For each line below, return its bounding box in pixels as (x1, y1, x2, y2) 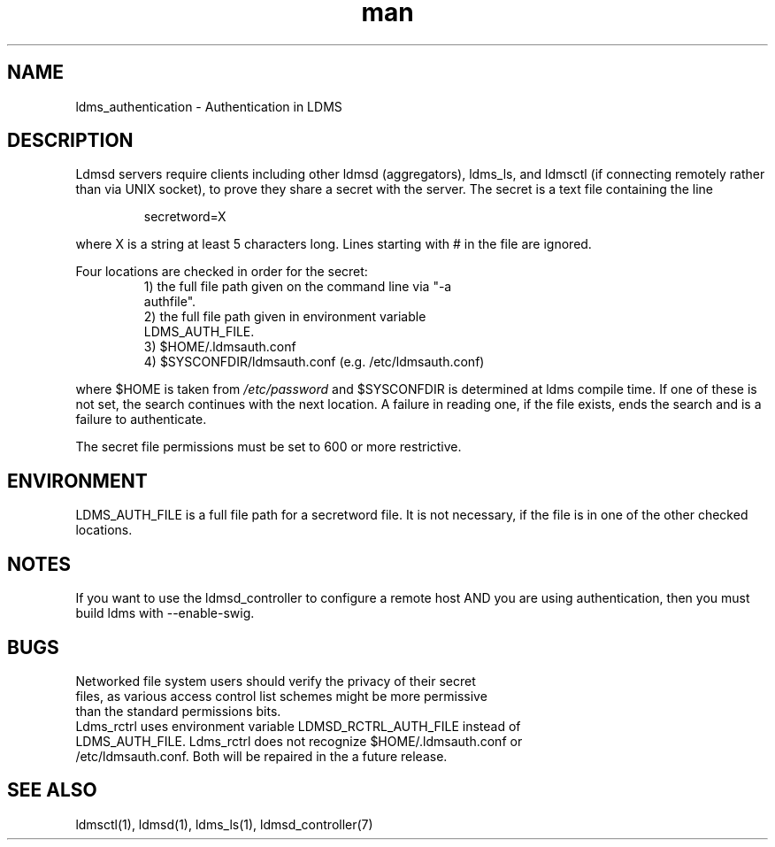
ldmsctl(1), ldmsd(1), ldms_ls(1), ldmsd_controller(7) (75, 816, 373, 832)
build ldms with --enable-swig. (75, 605, 255, 621)
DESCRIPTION (7, 129, 134, 152)
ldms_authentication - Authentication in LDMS (75, 98, 342, 114)
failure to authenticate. (75, 412, 207, 427)
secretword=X (143, 209, 226, 225)
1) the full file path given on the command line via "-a (143, 279, 452, 295)
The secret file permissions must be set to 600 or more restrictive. (75, 439, 462, 455)
